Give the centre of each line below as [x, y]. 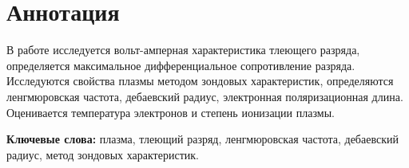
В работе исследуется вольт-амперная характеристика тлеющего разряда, [183, 50]
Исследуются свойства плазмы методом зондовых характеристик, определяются [200, 81]
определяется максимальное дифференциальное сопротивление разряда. [181, 65]
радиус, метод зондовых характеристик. [103, 154]
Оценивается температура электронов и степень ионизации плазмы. [171, 112]
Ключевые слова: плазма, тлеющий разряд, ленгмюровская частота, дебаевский [203, 139]
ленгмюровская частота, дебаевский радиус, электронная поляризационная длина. [205, 96]
